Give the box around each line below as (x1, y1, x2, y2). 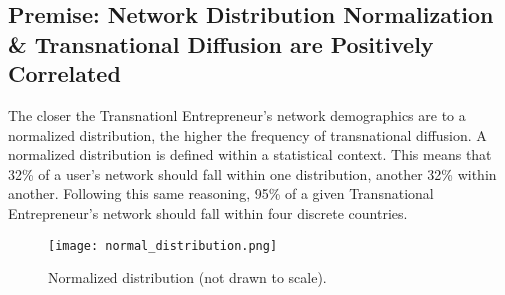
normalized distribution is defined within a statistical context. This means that (8, 144, 492, 165)
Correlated (8, 58, 121, 89)
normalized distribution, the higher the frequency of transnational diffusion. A (8, 124, 487, 145)
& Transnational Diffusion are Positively (8, 28, 434, 59)
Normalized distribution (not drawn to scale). (48, 267, 327, 288)
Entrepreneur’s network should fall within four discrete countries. (8, 202, 408, 223)
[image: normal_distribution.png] (48, 238, 278, 253)
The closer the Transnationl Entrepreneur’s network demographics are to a (8, 104, 466, 125)
